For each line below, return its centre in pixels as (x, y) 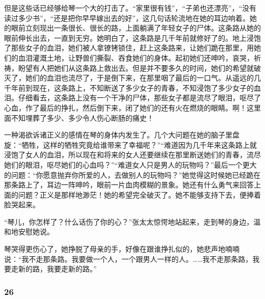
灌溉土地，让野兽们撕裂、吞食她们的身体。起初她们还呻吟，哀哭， (143, 57)
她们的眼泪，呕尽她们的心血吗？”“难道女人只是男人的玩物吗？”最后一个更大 (130, 164)
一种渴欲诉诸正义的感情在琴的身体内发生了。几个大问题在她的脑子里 (118, 135)
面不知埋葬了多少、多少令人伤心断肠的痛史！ (79, 117)
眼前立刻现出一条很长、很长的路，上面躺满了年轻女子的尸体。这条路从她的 (136, 28)
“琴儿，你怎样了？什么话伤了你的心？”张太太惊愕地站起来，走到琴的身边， (129, 221)
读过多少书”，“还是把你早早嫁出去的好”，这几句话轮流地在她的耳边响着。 (127, 18)
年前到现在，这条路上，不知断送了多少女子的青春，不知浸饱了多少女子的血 (136, 87)
